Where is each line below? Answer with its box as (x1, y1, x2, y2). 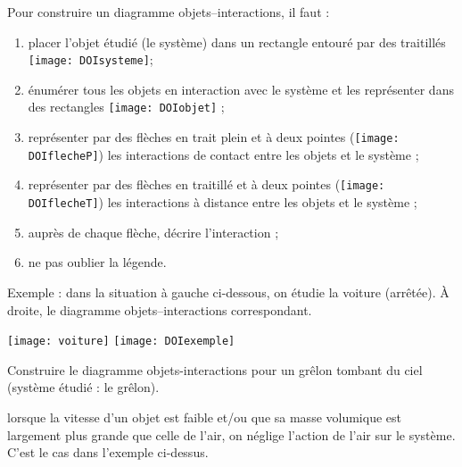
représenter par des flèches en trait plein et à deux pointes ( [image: (28, 128, 400, 146)
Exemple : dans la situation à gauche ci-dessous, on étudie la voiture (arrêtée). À (7, 282, 450, 301)
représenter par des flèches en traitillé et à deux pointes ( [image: (28, 175, 385, 194)
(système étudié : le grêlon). (7, 378, 160, 396)
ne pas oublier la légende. (28, 253, 167, 271)
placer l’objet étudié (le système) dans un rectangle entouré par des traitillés (28, 32, 446, 51)
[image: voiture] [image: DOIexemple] (7, 335, 235, 348)
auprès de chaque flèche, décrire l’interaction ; (28, 222, 279, 241)
